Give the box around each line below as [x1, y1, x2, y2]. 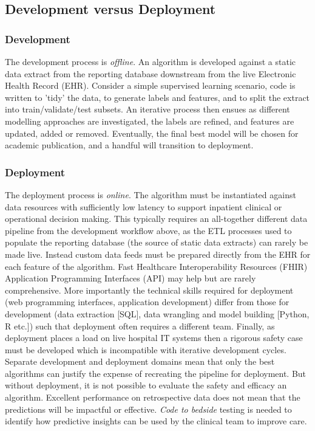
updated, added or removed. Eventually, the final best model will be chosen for [5, 126, 299, 139]
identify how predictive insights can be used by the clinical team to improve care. [5, 415, 307, 427]
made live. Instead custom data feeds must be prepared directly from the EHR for [5, 247, 311, 260]
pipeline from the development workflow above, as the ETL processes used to [5, 224, 292, 236]
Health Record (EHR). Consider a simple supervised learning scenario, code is [5, 79, 296, 92]
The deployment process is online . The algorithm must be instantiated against [5, 188, 296, 201]
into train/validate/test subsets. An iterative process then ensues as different [5, 103, 290, 116]
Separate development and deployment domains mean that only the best [5, 355, 275, 368]
